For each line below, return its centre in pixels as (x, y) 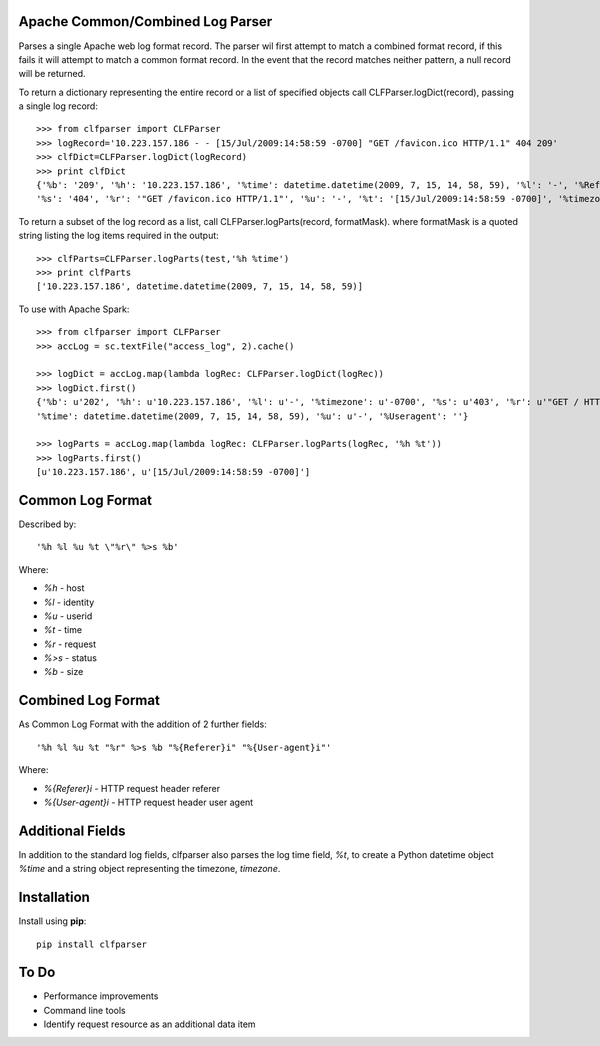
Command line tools (84, 1010)
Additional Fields (72, 830)
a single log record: (58, 106)
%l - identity (69, 602)
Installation (54, 897)
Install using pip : (52, 921)
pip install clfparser (92, 944)
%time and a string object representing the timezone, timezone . (149, 869)
